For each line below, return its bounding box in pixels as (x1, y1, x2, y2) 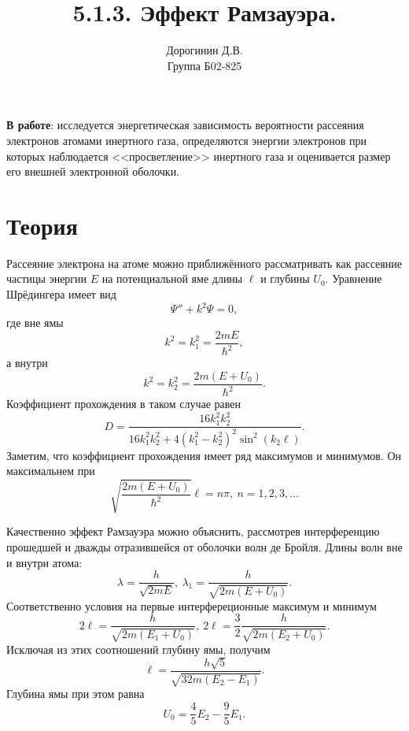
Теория (6, 209, 78, 241)
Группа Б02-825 (167, 57, 242, 73)
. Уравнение (325, 270, 382, 287)
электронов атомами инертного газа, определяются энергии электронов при (6, 132, 367, 148)
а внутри (6, 354, 48, 371)
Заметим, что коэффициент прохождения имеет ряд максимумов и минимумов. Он (6, 447, 402, 463)
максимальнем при (6, 462, 95, 479)
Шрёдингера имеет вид (6, 286, 116, 302)
